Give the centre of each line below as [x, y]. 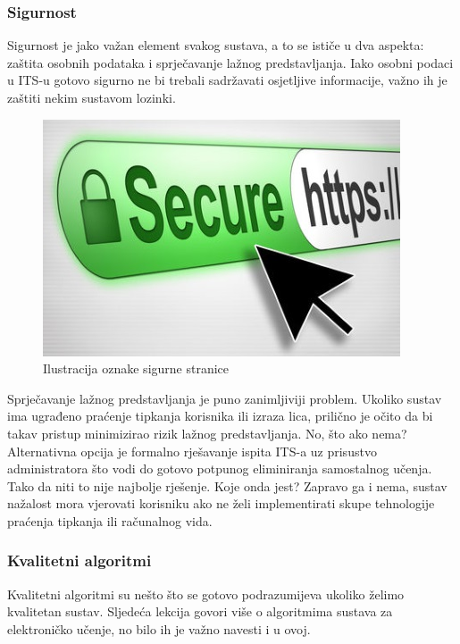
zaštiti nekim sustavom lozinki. [92, 97]
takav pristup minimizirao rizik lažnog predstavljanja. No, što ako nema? [207, 433]
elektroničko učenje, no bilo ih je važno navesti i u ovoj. [159, 628]
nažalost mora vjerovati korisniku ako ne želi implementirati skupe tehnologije [221, 503]
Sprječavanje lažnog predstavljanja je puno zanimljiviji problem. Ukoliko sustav [225, 398]
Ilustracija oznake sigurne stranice [136, 368]
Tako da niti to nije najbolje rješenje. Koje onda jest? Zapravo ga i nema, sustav [227, 485]
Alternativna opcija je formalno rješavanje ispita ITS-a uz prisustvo [192, 451]
